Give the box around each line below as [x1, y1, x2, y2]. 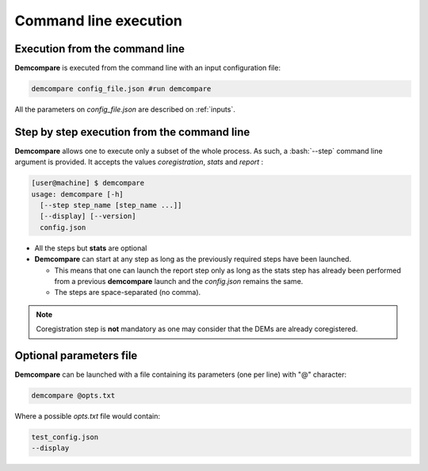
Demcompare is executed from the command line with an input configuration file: [14, 63, 281, 73]
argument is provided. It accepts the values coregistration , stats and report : [14, 157, 264, 167]
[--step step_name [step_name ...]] [40, 201, 182, 210]
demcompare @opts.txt [31, 391, 116, 400]
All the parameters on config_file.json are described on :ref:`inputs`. [14, 105, 235, 114]
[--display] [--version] [40, 212, 136, 221]
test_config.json [31, 433, 99, 442]
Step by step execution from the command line [14, 125, 250, 139]
